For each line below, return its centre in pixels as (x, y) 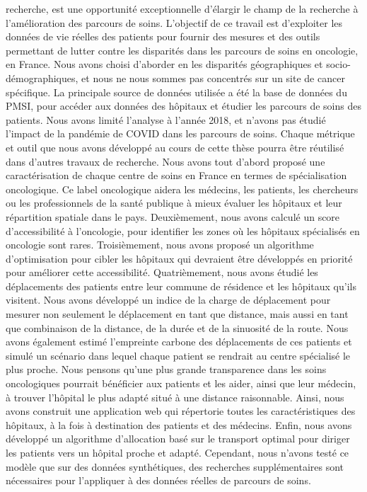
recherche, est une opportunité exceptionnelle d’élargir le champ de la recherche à (182, 8)
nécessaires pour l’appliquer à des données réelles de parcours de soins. (158, 480)
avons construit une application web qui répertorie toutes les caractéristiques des (181, 411)
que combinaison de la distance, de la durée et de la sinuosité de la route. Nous (177, 327)
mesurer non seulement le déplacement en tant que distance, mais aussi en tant (177, 314)
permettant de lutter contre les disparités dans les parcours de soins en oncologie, (182, 50)
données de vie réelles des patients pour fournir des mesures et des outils (163, 36)
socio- (338, 64)
